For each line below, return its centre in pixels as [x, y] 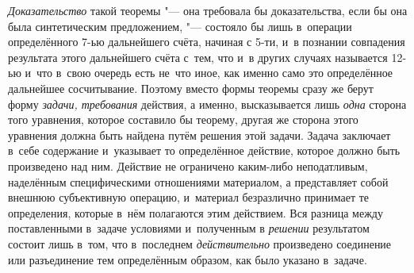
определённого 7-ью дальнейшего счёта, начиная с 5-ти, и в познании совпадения [207, 42]
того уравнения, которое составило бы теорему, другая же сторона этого [183, 119]
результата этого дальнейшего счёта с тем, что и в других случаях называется [198, 57]
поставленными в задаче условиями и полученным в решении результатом [189, 228]
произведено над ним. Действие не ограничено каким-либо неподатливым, [188, 165]
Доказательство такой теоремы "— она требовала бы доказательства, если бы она [208, 10]
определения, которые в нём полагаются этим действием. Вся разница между [195, 212]
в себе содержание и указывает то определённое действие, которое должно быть [204, 150]
